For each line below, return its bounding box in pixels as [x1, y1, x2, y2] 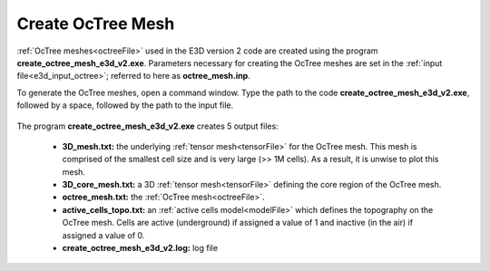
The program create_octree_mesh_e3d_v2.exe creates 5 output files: [16, 121, 279, 131]
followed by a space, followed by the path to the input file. [16, 100, 234, 111]
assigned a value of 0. [62, 229, 145, 240]
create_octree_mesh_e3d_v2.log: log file [62, 243, 218, 254]
